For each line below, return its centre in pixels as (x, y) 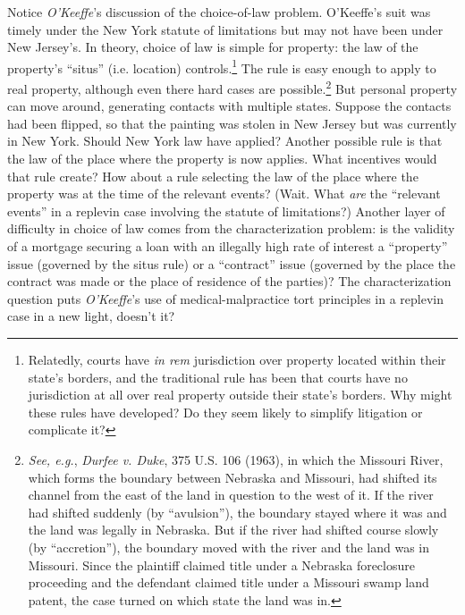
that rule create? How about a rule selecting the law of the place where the (213, 176)
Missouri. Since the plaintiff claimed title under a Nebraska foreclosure (221, 564)
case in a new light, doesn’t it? (91, 316)
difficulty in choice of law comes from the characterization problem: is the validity (231, 228)
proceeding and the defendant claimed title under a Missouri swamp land (228, 582)
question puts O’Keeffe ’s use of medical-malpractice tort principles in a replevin (225, 298)
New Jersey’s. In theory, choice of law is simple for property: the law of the (213, 47)
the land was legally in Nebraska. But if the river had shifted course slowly (233, 530)
